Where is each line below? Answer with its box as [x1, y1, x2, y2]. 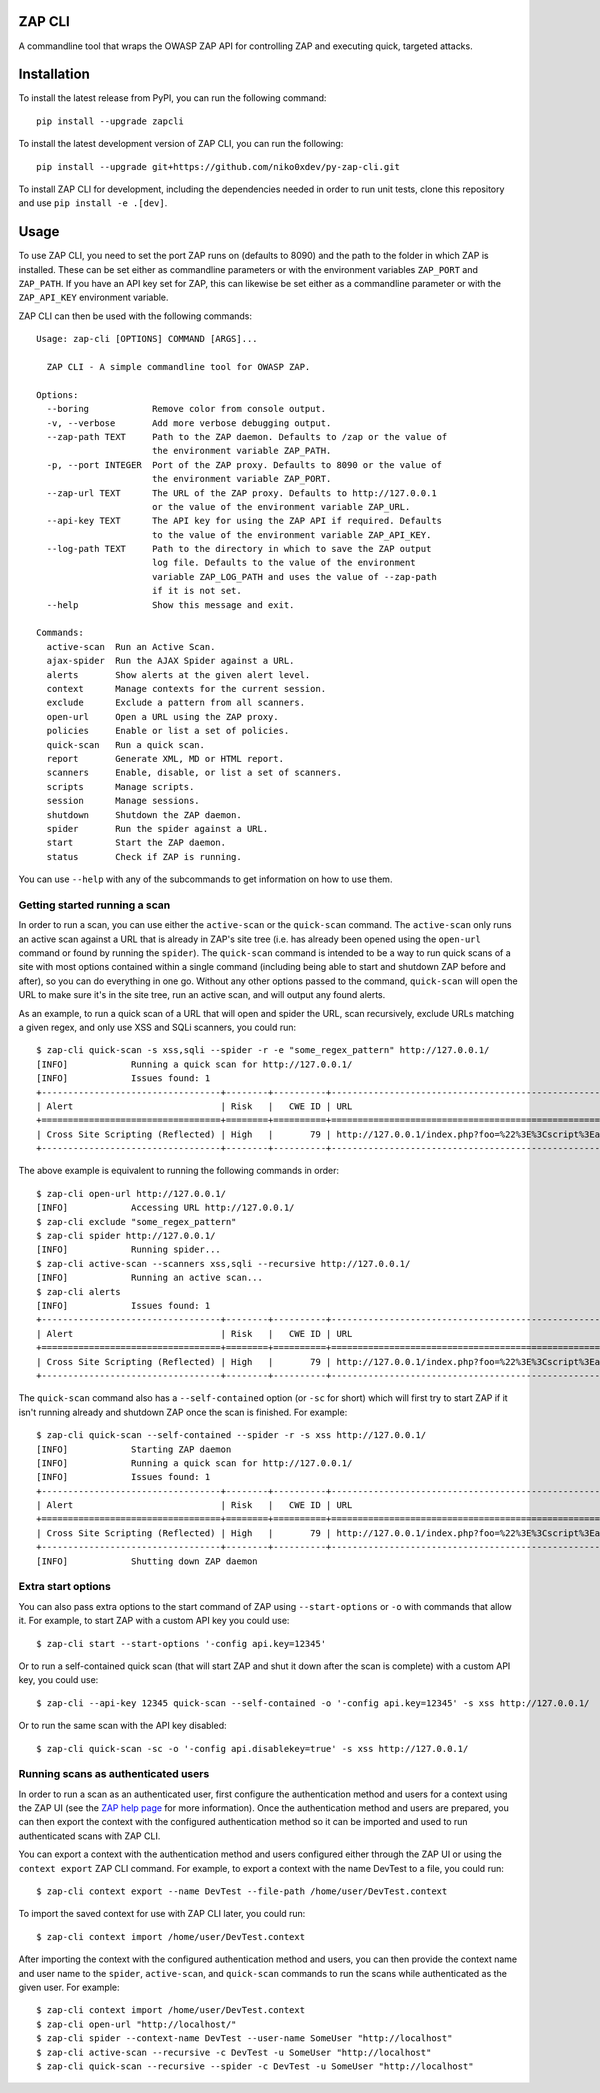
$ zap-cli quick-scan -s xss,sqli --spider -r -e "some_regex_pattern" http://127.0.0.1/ [36, 1045, 490, 1056]
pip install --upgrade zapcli [36, 115, 185, 127]
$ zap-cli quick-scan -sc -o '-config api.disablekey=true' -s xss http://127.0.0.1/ [36, 1743, 469, 1754]
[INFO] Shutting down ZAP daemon [36, 1555, 259, 1567]
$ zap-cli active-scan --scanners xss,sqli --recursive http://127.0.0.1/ [36, 1258, 411, 1269]
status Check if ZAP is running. [46, 851, 242, 862]
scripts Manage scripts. [46, 781, 195, 792]
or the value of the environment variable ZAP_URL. [151, 501, 411, 512]
